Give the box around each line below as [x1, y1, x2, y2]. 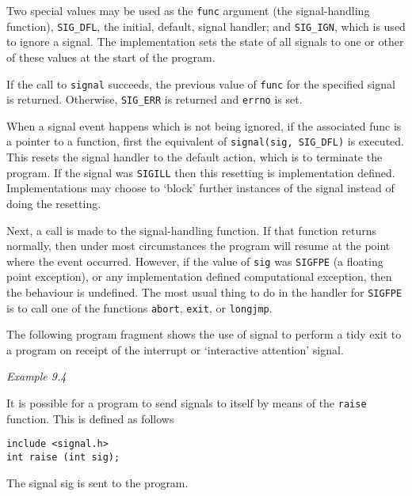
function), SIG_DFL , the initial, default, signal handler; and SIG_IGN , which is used [6, 17, 406, 34]
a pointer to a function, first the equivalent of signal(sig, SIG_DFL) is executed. [6, 133, 404, 150]
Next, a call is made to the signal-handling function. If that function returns [6, 221, 377, 238]
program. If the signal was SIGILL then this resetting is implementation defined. [6, 164, 395, 180]
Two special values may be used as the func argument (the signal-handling [6, 2, 370, 18]
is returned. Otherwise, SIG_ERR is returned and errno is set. [6, 91, 303, 108]
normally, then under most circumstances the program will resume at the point [6, 237, 391, 254]
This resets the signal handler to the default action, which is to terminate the [6, 149, 383, 165]
